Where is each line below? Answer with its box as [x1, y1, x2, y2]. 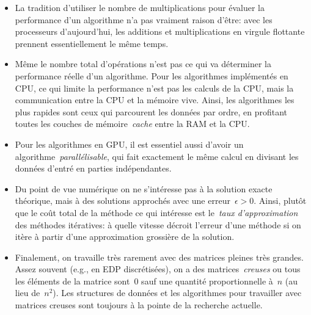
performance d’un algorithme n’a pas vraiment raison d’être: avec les [15, 13, 273, 26]
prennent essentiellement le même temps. [15, 37, 169, 49]
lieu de [15, 286, 40, 299]
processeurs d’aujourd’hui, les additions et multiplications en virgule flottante [15, 25, 305, 38]
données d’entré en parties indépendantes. [15, 162, 172, 175]
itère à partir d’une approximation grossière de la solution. [15, 230, 235, 243]
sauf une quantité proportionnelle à [141, 274, 273, 287]
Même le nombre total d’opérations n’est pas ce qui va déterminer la [15, 57, 271, 70]
